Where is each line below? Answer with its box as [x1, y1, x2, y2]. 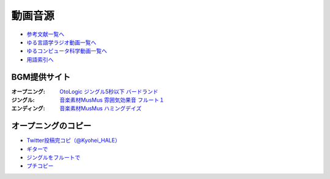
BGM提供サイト [11, 72, 71, 82]
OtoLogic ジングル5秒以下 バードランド [59, 88, 159, 95]
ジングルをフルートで [26, 154, 81, 161]
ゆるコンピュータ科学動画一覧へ [26, 47, 107, 55]
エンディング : [11, 105, 45, 112]
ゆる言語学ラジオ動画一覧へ [26, 38, 97, 46]
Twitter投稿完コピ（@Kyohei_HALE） [26, 137, 120, 144]
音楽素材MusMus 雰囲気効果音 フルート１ [59, 96, 165, 104]
